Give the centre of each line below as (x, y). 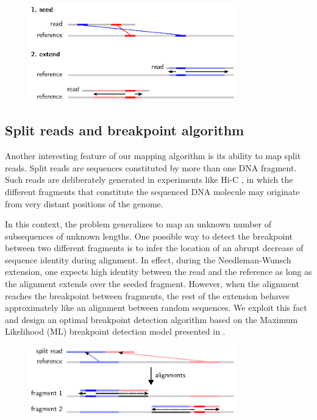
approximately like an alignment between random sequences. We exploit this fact (156, 308)
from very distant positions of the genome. (84, 203)
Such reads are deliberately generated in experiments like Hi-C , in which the (149, 180)
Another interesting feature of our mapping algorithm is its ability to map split (153, 156)
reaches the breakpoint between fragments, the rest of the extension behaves (147, 295)
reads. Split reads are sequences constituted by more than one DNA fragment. (151, 167)
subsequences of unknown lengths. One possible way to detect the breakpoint (149, 236)
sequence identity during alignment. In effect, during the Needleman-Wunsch (148, 259)
